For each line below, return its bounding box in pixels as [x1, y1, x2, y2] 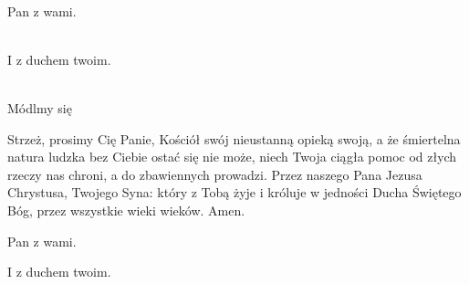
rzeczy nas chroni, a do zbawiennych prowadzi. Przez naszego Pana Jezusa [7, 164, 422, 184]
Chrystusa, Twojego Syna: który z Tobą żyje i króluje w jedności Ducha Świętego [7, 183, 462, 202]
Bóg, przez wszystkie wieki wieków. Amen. [7, 200, 245, 219]
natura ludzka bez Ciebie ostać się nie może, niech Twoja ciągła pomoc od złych [7, 147, 457, 166]
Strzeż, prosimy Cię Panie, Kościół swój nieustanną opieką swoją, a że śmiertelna [7, 129, 461, 148]
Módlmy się [7, 98, 72, 117]
